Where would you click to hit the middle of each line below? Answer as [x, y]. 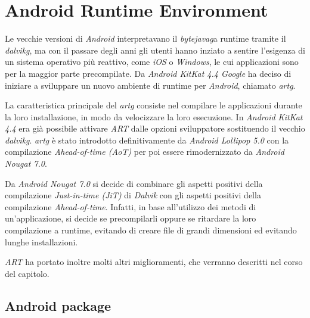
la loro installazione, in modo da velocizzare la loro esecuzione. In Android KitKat [154, 116]
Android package [58, 305]
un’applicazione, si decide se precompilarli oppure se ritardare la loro [131, 218]
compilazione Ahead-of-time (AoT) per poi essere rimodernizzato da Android [145, 152]
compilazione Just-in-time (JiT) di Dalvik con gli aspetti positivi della [133, 195]
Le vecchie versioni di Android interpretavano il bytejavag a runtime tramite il [145, 38]
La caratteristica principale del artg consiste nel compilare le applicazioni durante [154, 105]
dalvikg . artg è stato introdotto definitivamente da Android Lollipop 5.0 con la [147, 140]
